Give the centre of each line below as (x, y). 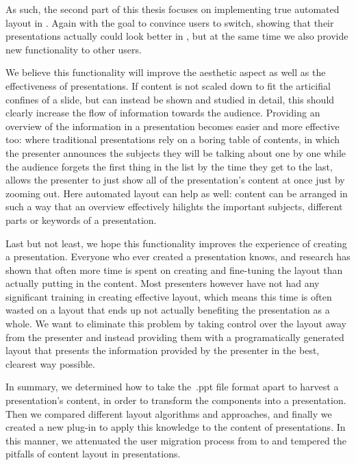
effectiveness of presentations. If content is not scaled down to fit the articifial (168, 85)
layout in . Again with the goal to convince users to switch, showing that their (170, 22)
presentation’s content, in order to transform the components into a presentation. (176, 400)
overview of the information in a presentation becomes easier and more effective (173, 126)
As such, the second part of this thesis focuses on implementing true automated (173, 9)
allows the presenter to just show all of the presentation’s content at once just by (175, 180)
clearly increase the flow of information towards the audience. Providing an (163, 113)
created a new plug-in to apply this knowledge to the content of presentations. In (176, 427)
